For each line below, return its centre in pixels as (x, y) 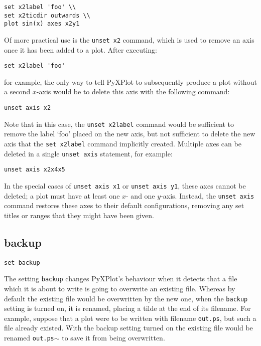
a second (17, 92)
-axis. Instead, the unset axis (208, 195)
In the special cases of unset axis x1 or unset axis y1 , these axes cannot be (125, 185)
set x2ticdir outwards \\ (47, 15)
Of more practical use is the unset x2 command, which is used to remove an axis (129, 39)
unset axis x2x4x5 (35, 170)
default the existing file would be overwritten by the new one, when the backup (126, 298)
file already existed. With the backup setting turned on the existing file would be (128, 328)
